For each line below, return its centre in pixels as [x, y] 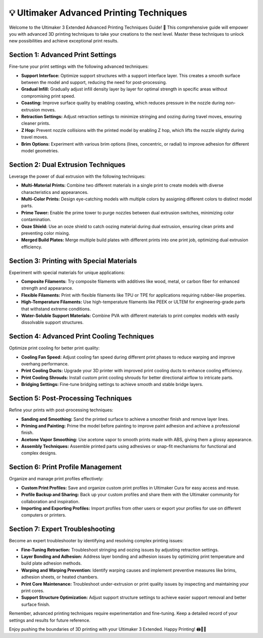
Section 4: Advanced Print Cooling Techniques [82, 336]
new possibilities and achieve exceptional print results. [64, 41]
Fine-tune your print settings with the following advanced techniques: [79, 66]
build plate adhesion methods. [52, 563]
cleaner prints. [36, 123]
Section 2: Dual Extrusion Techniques [67, 164]
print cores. [33, 591]
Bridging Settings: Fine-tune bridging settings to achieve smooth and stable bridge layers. [112, 384]
